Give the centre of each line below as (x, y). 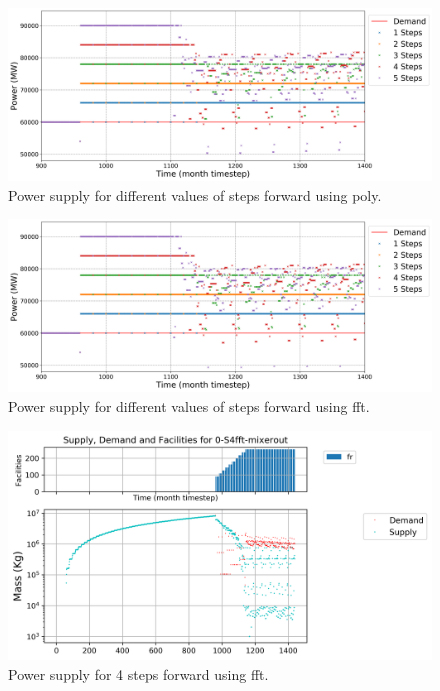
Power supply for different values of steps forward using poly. (195, 194)
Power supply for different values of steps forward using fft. (189, 405)
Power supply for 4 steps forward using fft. (138, 673)
